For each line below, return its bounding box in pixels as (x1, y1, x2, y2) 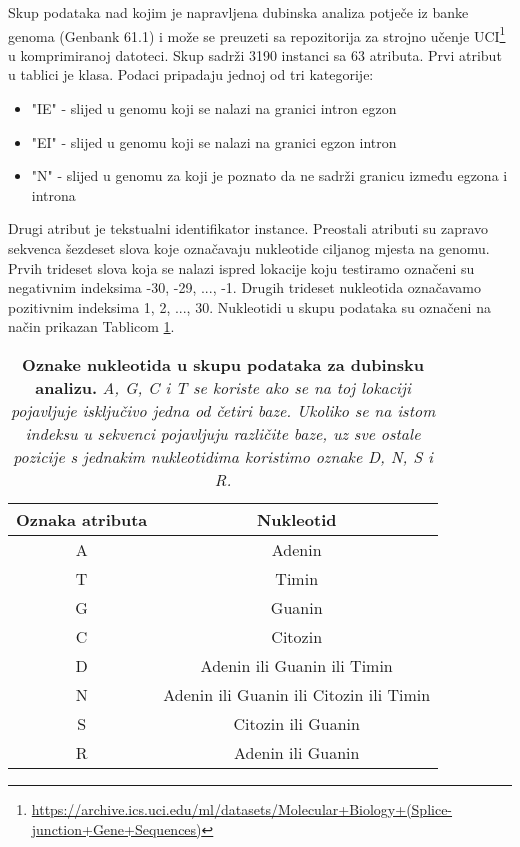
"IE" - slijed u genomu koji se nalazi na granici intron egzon (31, 98, 397, 119)
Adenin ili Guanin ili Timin (200, 653, 393, 677)
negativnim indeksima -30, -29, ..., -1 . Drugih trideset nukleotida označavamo (8, 277, 481, 298)
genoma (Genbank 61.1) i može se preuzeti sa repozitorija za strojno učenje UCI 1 (8, 22, 506, 46)
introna (31, 184, 76, 205)
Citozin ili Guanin (233, 711, 360, 735)
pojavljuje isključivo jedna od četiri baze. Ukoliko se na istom (10, 398, 436, 422)
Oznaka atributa (16, 507, 148, 531)
